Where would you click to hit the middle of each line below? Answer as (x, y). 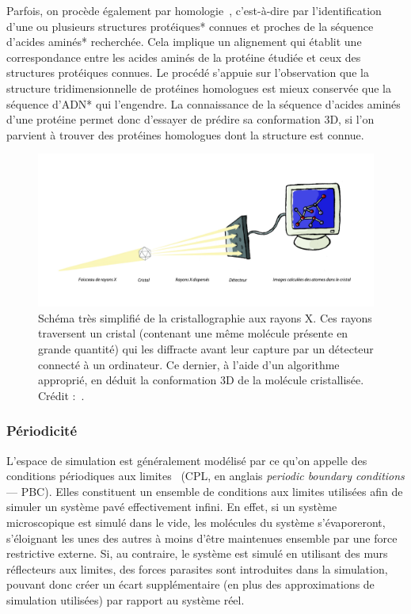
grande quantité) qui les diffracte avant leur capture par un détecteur (206, 349)
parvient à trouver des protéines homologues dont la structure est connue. (185, 134)
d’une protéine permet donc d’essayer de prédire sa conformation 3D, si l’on (190, 119)
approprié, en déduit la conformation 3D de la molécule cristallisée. (201, 380)
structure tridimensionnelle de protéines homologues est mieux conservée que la (199, 88)
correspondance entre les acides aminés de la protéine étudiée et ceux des (184, 57)
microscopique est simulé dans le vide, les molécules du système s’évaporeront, (196, 522)
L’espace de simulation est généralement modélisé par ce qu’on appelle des (187, 460)
